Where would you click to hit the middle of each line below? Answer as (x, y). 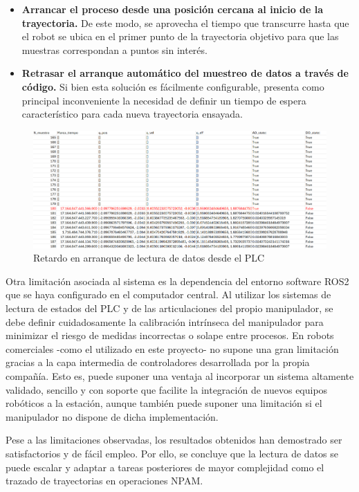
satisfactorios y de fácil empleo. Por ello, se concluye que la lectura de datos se (172, 453)
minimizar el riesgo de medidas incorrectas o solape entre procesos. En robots (170, 335)
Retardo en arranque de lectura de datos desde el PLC (149, 258)
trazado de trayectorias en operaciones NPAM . (104, 481)
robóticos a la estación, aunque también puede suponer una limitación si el (164, 403)
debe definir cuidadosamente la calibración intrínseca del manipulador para (165, 321)
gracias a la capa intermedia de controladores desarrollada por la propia (158, 362)
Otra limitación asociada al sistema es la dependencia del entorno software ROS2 (177, 281)
